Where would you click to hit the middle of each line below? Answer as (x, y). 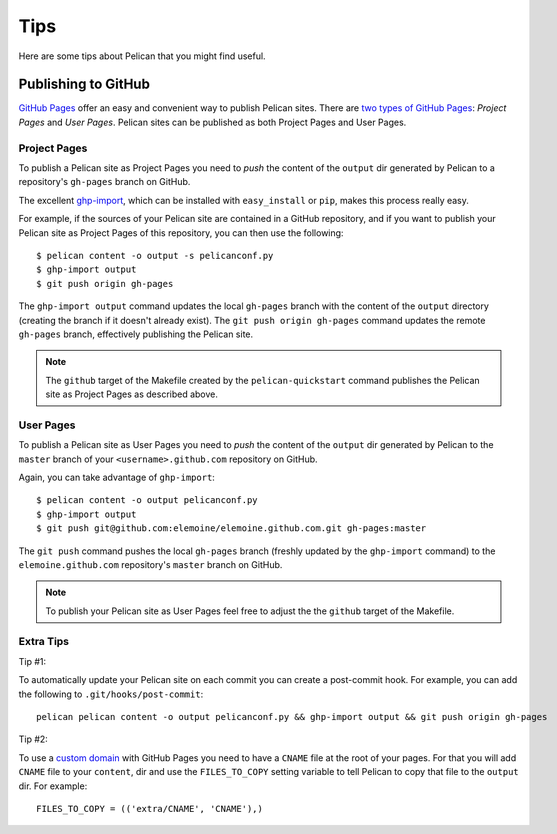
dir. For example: (53, 786)
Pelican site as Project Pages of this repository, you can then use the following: (181, 232)
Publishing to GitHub (84, 84)
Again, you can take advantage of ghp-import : (116, 477)
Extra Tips (44, 642)
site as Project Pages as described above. (132, 394)
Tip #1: (32, 661)
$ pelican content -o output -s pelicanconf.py (155, 255)
